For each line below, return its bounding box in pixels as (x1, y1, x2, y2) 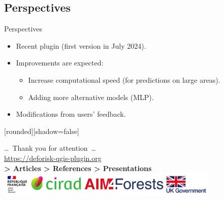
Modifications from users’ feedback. (16, 109, 126, 119)
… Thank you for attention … (4, 143, 96, 153)
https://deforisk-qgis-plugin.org (4, 152, 102, 163)
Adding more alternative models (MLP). (28, 91, 154, 102)
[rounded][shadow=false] (4, 125, 80, 136)
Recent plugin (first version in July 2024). (16, 40, 146, 51)
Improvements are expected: (16, 57, 104, 68)
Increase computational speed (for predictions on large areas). (28, 74, 220, 85)
